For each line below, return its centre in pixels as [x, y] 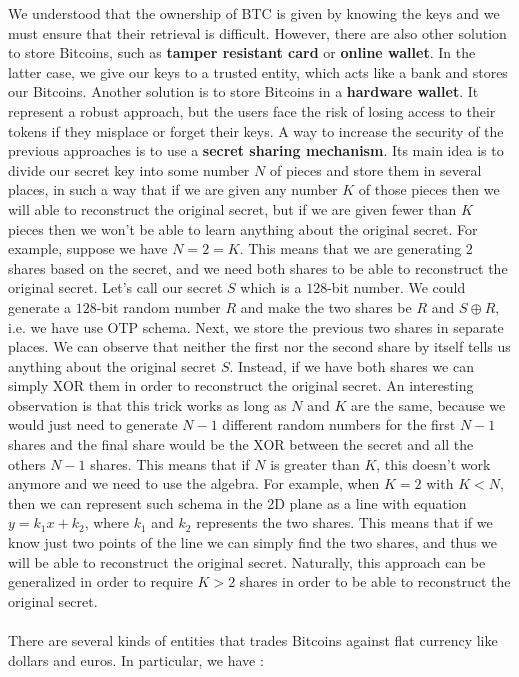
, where [107, 522]
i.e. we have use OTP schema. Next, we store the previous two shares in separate [256, 326]
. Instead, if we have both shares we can [351, 365]
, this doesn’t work [433, 463]
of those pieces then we [429, 189]
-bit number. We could [396, 287]
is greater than [315, 463]
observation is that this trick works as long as [147, 404]
